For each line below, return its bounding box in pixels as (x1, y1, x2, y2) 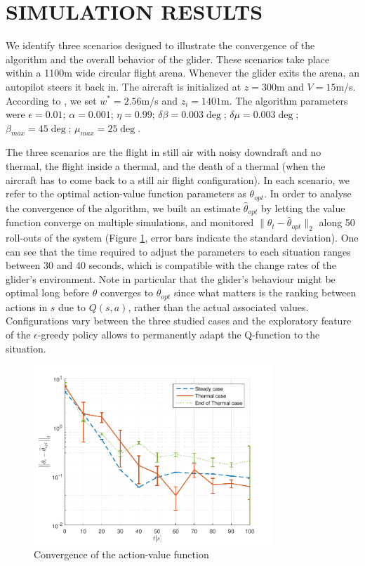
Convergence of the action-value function (34, 547, 209, 562)
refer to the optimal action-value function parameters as (6, 186, 246, 201)
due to (58, 299, 86, 314)
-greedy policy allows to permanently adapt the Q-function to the (37, 327, 320, 341)
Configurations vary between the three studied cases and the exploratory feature (6, 313, 352, 328)
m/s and (141, 93, 178, 107)
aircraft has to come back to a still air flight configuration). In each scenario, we (6, 172, 350, 187)
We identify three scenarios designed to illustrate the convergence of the (6, 38, 315, 53)
